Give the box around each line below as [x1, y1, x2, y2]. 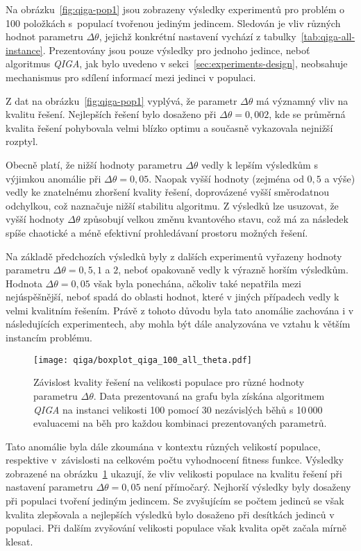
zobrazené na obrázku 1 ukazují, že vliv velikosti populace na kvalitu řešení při [6, 466, 342, 480]
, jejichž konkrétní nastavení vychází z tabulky [99, 29, 296, 44]
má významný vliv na [256, 93, 349, 108]
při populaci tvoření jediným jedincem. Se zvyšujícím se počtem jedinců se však [6, 493, 344, 508]
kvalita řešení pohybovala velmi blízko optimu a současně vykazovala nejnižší [6, 120, 333, 135]
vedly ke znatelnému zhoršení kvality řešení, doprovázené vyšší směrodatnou [6, 185, 330, 199]
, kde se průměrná [269, 107, 346, 121]
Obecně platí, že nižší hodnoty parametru [6, 157, 183, 171]
